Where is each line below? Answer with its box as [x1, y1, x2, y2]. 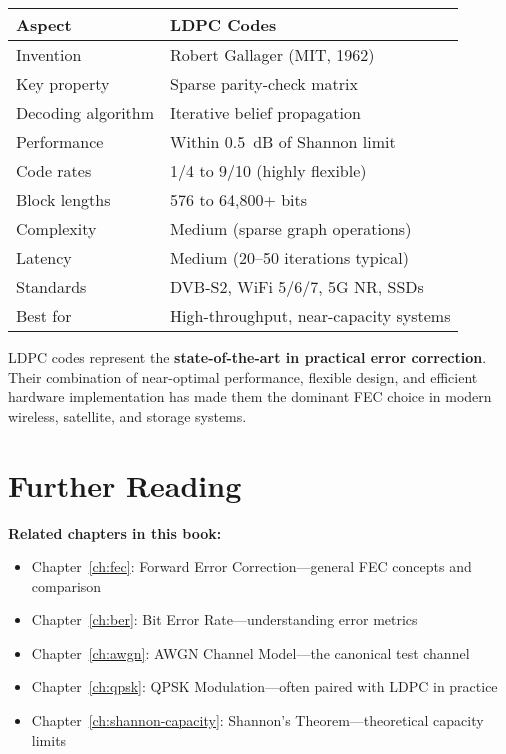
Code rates [16, 159, 92, 182]
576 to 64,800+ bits [170, 188, 308, 211]
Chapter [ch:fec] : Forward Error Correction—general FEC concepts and [31, 556, 472, 577]
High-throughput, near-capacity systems [170, 304, 451, 327]
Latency [16, 246, 72, 269]
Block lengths [16, 188, 111, 211]
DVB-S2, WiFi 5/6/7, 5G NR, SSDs [170, 275, 424, 298]
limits [31, 729, 67, 750]
